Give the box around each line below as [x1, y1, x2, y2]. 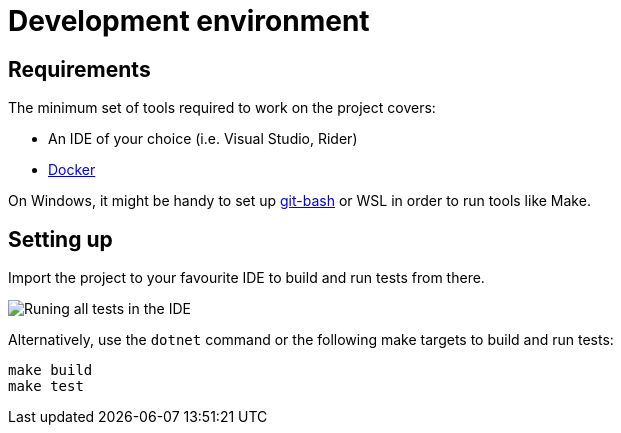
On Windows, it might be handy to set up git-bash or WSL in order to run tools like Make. [8, 192, 591, 210]
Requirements [8, 56, 151, 82]
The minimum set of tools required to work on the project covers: [8, 99, 436, 117]
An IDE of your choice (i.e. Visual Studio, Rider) [48, 130, 358, 148]
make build [8, 362, 93, 379]
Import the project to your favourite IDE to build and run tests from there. [8, 269, 485, 287]
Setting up [8, 226, 113, 252]
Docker [48, 161, 96, 179]
